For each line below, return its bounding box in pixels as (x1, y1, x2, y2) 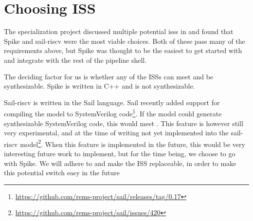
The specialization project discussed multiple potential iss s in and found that (4, 26, 234, 37)
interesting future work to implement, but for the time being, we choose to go (4, 148, 235, 158)
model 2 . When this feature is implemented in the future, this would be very (20, 137, 245, 149)
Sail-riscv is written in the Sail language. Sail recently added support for (4, 97, 220, 107)
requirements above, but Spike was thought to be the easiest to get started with (4, 45, 242, 55)
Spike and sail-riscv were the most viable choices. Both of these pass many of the (4, 36, 245, 46)
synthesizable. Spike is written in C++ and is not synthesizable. (4, 81, 195, 91)
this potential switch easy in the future (4, 167, 120, 178)
